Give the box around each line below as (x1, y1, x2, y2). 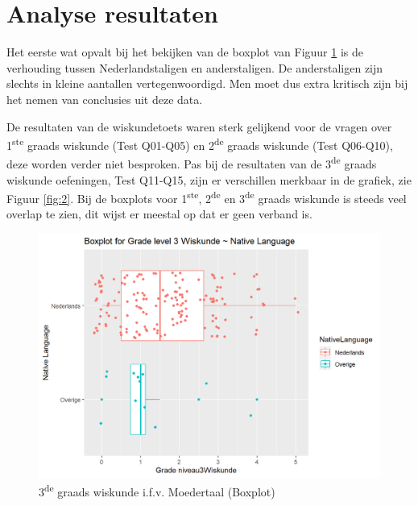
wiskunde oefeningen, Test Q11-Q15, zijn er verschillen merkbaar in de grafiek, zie (6, 171, 412, 188)
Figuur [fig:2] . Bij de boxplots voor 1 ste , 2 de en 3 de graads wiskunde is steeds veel (6, 188, 407, 206)
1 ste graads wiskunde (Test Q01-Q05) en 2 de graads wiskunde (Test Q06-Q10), (6, 135, 393, 153)
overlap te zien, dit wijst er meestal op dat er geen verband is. (6, 205, 312, 222)
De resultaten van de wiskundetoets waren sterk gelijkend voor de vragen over (6, 118, 392, 135)
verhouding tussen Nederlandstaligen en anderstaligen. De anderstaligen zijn (6, 59, 383, 76)
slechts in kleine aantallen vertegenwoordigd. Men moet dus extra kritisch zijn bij (6, 75, 408, 92)
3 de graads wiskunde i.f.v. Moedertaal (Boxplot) (39, 481, 275, 500)
